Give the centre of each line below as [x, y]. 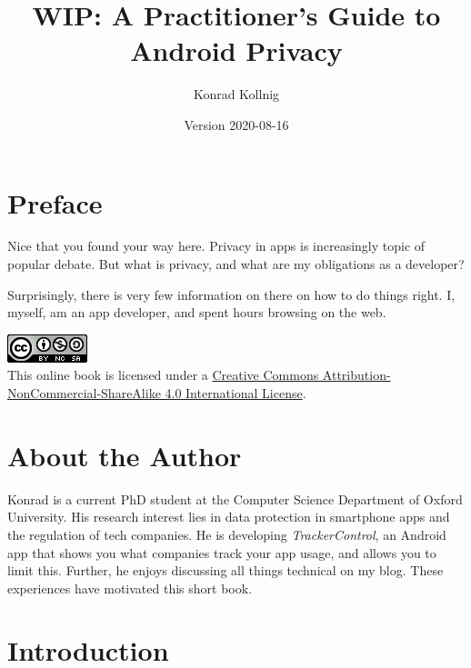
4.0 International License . [235, 393]
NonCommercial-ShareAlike [84, 393]
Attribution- [356, 375]
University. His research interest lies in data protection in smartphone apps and [229, 517]
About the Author [125, 455]
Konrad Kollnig [236, 94]
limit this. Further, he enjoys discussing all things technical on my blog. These [225, 570]
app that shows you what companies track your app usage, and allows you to [222, 552]
